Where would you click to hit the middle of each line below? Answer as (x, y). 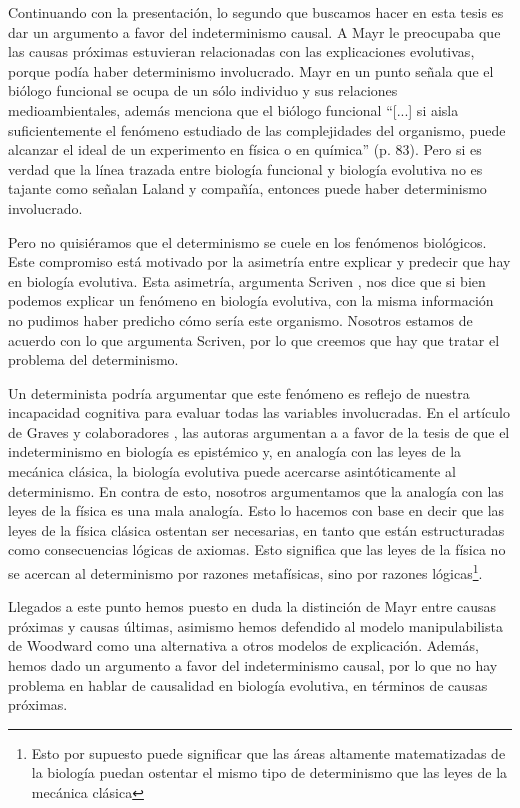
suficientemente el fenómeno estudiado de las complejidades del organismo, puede (257, 129)
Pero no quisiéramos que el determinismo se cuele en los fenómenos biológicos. (247, 241)
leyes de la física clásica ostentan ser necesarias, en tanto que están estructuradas (256, 529)
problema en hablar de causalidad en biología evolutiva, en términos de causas (248, 684)
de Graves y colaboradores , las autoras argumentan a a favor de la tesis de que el (259, 431)
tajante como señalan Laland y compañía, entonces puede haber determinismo (247, 188)
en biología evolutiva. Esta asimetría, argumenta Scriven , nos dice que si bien (247, 280)
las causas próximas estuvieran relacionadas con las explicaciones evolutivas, (241, 51)
